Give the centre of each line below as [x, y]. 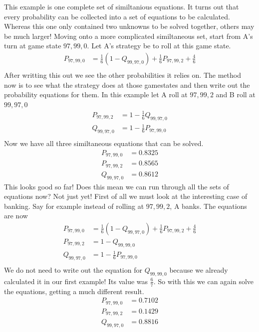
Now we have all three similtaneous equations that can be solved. [104, 143]
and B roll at [236, 94]
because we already [199, 270]
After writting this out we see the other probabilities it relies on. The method [123, 75]
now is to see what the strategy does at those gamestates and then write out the [127, 84]
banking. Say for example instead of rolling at [74, 206]
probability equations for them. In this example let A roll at [96, 94]
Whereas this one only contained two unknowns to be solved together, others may [129, 26]
